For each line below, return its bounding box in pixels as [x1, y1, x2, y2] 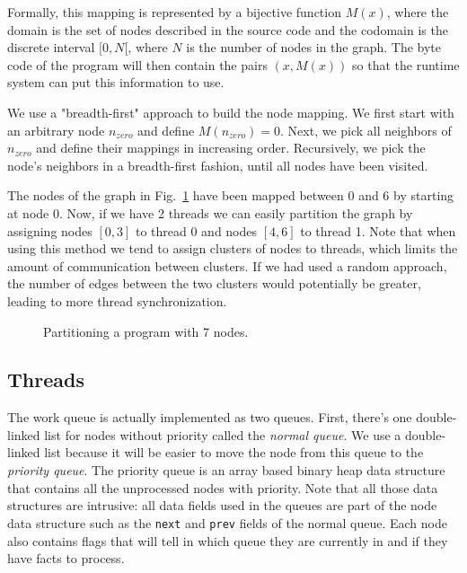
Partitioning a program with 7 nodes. [43, 322, 249, 340]
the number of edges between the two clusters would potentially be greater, [7, 274, 421, 293]
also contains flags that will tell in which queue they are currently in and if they [7, 531, 448, 550]
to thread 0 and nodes [135, 221, 258, 240]
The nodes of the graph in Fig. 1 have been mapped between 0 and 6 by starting [7, 186, 454, 205]
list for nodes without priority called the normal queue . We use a [44, 425, 401, 444]
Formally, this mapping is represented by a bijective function [7, 3, 341, 21]
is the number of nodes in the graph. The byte [186, 38, 442, 57]
